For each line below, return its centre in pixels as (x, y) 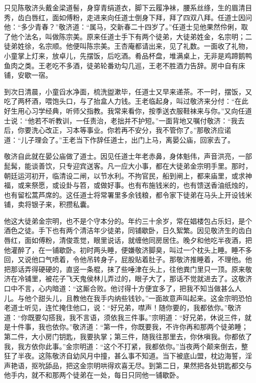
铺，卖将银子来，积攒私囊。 (49, 204)
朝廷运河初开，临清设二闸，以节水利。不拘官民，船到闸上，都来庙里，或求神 (128, 175)
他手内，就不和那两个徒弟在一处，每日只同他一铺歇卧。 (94, 375)
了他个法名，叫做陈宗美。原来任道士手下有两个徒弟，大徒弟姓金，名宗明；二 (128, 36)
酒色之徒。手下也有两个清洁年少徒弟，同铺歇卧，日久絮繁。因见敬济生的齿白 (128, 230)
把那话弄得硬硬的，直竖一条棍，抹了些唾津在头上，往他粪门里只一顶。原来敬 (128, 269)
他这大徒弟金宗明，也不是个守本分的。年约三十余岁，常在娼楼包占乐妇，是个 (128, 221)
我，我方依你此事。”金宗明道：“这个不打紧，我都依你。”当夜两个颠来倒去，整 (126, 346)
